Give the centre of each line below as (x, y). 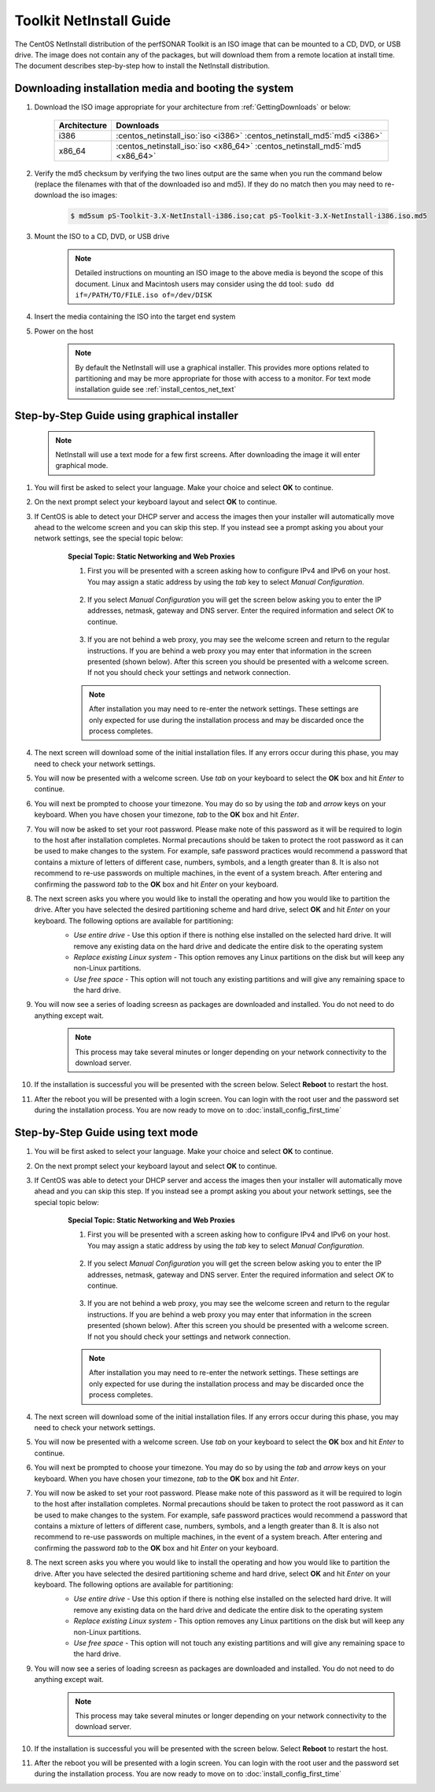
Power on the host (64, 331)
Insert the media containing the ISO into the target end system (135, 317)
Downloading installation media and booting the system (154, 88)
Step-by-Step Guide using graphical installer (127, 416)
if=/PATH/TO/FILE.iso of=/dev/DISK (144, 295)
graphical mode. (82, 466)
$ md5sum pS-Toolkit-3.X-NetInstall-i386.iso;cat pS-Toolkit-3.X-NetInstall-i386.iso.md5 (249, 216)
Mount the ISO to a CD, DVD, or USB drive (102, 237)
